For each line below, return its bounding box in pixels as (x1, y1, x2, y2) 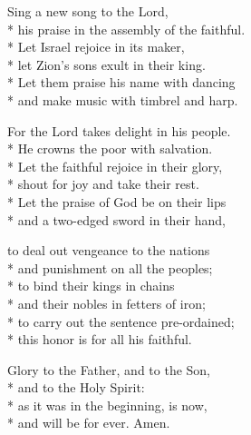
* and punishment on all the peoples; (7, 258, 213, 277)
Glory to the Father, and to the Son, (7, 360, 211, 379)
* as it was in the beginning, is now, (7, 395, 208, 414)
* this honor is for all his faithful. (7, 330, 192, 349)
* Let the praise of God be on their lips (7, 192, 227, 211)
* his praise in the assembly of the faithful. (7, 19, 246, 38)
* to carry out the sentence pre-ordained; (7, 311, 235, 331)
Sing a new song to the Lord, (7, 2, 169, 20)
